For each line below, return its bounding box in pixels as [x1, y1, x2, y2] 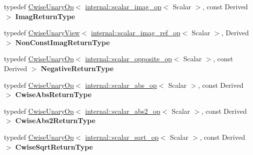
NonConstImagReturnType [15, 37, 110, 47]
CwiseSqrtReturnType [15, 141, 93, 152]
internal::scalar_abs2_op [85, 105, 160, 116]
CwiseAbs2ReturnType [15, 115, 96, 126]
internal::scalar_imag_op [85, 1, 162, 11]
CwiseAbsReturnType [15, 89, 92, 100]
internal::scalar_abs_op [85, 79, 157, 90]
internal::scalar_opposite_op [85, 53, 172, 64]
